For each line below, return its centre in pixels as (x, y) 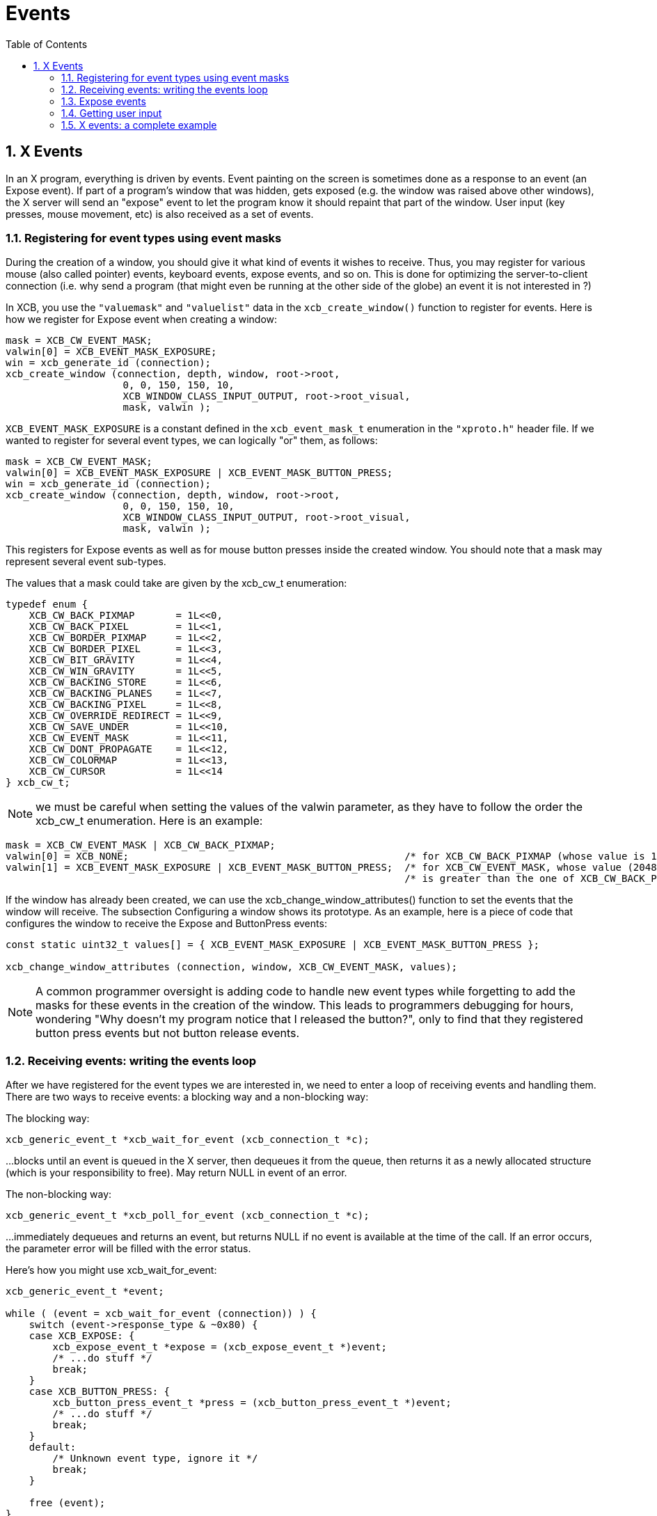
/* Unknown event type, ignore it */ (155, 1459)
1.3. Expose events (104, 101)
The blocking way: (48, 1119)
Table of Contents (47, 44)
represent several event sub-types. (86, 562)
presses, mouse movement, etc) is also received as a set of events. (160, 214)
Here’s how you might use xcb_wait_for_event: (111, 1270)
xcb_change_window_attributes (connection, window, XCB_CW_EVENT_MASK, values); (232, 967)
